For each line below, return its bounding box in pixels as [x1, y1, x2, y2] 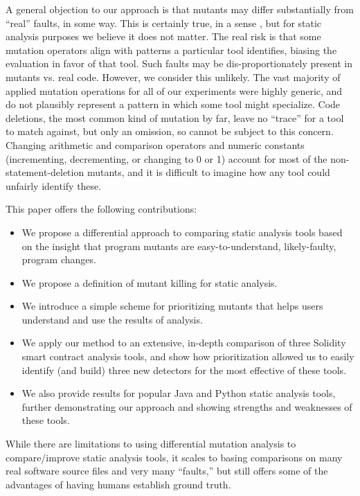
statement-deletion [6, 165, 84, 179]
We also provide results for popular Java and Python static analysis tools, [21, 386, 336, 400]
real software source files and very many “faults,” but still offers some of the [6, 463, 328, 478]
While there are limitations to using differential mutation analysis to [6, 436, 296, 451]
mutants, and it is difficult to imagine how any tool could [87, 165, 330, 179]
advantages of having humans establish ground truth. [6, 477, 231, 491]
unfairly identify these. [6, 178, 102, 193]
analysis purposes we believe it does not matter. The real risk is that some [6, 29, 321, 44]
